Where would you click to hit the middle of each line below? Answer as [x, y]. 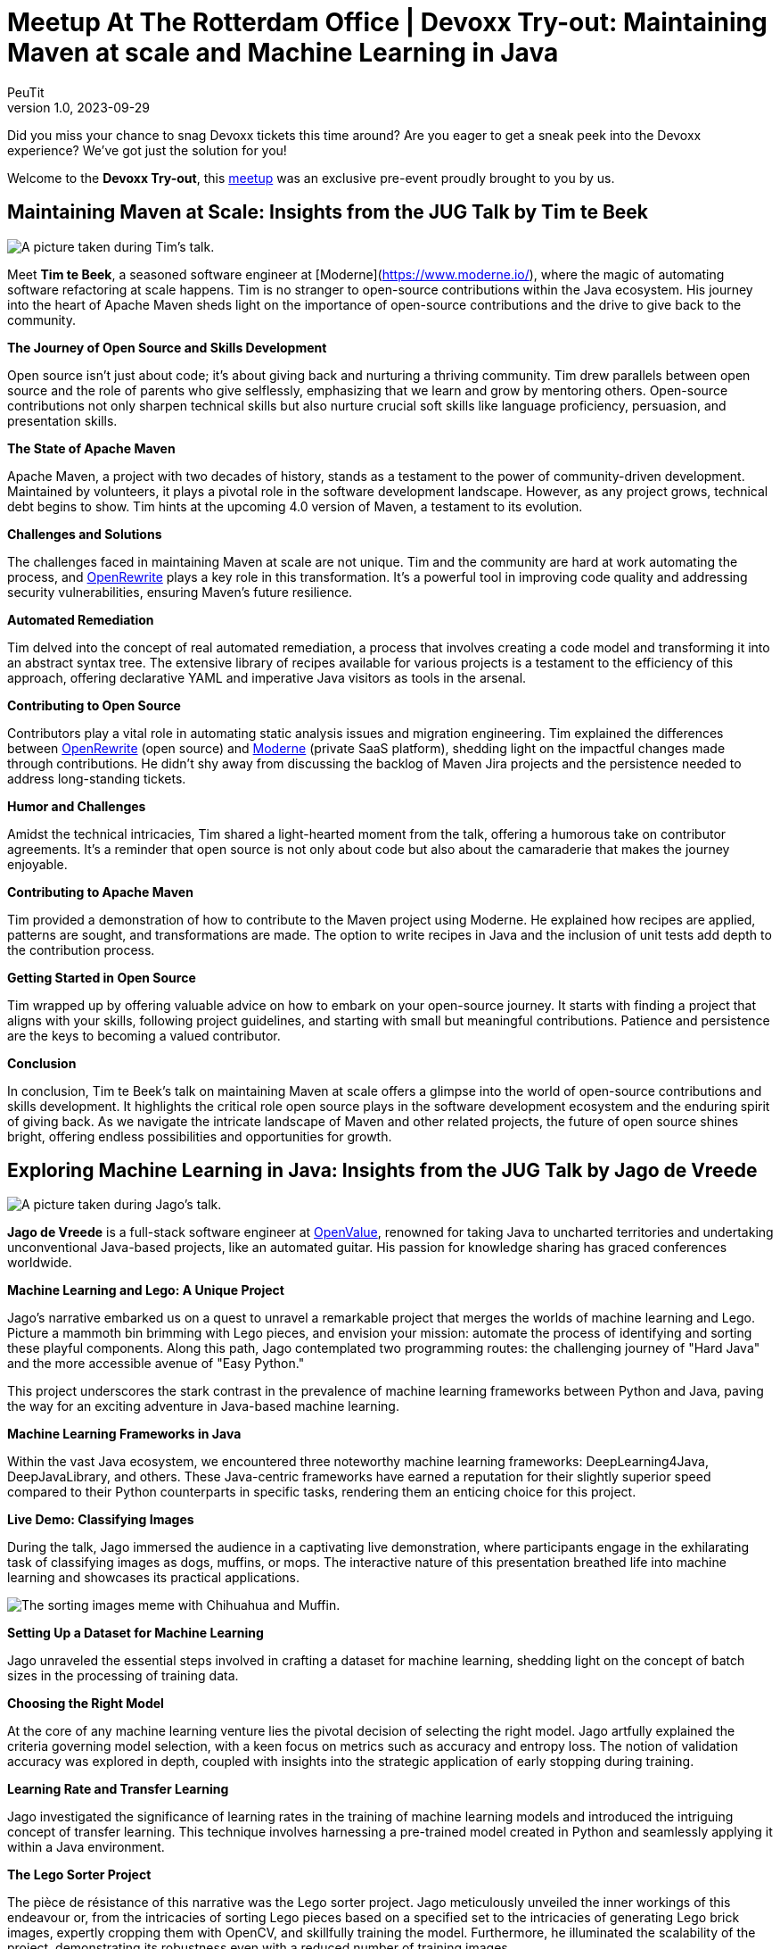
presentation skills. [62, 420]
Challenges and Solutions [85, 534]
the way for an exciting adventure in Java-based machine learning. [203, 1406]
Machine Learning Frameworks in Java [124, 1434]
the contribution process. [81, 950]
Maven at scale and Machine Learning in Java [283, 53]
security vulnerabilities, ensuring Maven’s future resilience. [180, 592]
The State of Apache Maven [91, 448]
